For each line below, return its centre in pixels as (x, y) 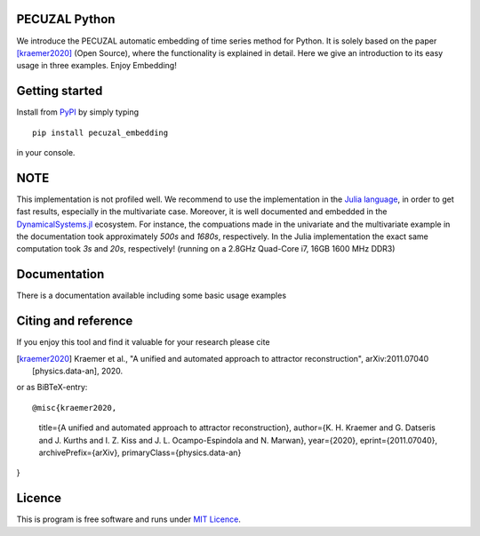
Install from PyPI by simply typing (78, 112)
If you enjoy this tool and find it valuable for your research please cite (143, 342)
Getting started (60, 91)
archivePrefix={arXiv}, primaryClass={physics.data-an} (140, 452)
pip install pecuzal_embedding (100, 132)
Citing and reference (75, 321)
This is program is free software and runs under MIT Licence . (129, 519)
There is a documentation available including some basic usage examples (152, 296)
